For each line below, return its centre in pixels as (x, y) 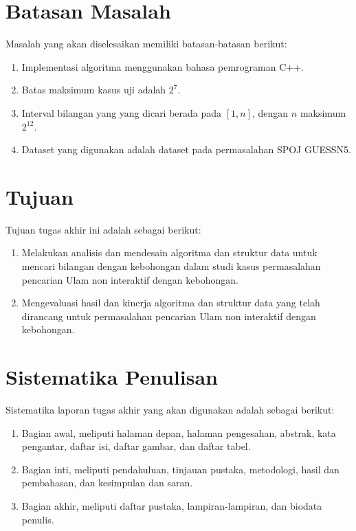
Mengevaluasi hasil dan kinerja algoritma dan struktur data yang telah (171, 303)
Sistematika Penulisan (112, 377)
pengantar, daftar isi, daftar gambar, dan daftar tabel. (136, 446)
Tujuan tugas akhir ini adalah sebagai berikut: (103, 229)
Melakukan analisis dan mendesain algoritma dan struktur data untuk (169, 252)
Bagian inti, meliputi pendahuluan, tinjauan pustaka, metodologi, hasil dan (180, 469)
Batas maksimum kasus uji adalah (94, 90)
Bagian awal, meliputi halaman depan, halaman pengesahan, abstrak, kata (179, 432)
